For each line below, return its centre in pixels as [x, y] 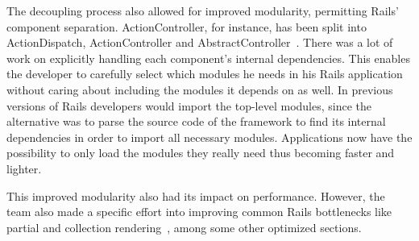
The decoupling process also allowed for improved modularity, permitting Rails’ [203, 10]
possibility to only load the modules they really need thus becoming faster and [201, 153]
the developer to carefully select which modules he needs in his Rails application [205, 74]
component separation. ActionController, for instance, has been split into [187, 26]
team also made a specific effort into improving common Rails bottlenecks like [199, 212]
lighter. [24, 168]
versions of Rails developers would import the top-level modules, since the [189, 105]
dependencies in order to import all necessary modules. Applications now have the [209, 137]
